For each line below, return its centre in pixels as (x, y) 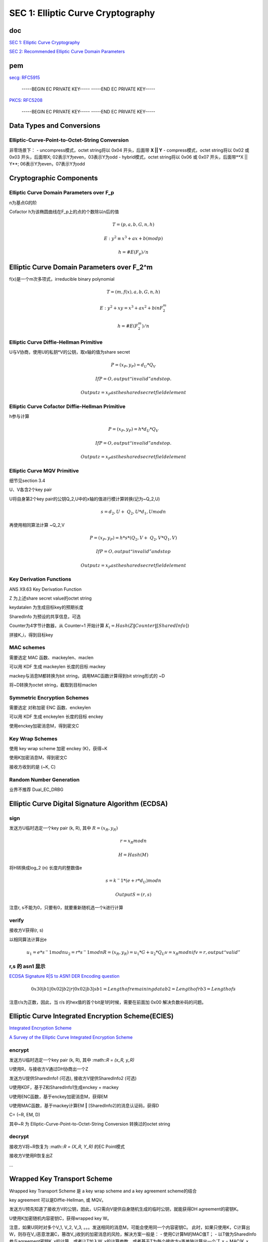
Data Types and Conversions (55, 126)
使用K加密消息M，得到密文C (38, 758)
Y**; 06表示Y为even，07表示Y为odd (47, 164)
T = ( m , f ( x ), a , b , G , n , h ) (134, 292)
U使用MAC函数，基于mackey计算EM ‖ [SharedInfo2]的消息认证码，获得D (84, 1105)
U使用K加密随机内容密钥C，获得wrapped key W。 (60, 1218)
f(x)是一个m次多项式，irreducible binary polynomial (62, 279)
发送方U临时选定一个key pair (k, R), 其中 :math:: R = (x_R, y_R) (72, 1060)
